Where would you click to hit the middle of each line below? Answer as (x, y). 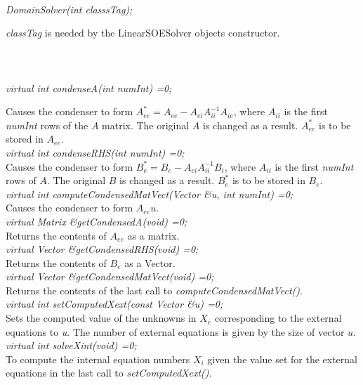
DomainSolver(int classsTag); (69, 9)
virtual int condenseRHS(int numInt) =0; (95, 152)
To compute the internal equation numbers (98, 359)
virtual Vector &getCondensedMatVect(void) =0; (110, 276)
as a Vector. (150, 262)
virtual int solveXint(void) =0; (71, 345)
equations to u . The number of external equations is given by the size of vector (175, 331)
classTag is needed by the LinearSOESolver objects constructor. (143, 33)
